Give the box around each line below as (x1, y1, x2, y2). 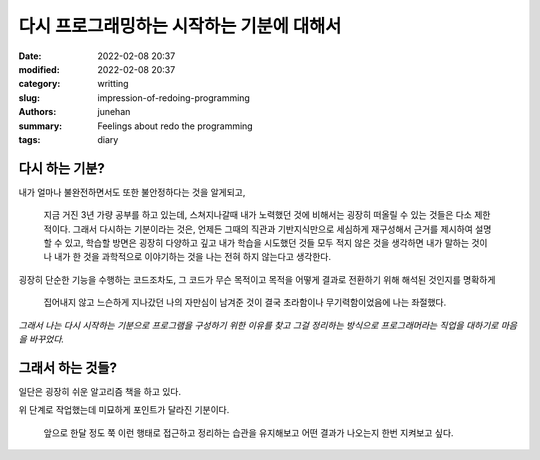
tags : (18, 133, 41, 145)
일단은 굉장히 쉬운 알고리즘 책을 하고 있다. (18, 385, 182, 397)
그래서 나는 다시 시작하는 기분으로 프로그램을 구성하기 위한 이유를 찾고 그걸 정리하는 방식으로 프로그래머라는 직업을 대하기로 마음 (18, 319, 518, 331)
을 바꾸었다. (18, 333, 65, 345)
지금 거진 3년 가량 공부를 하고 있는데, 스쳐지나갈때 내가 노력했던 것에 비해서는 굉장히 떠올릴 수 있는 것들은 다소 (43, 209, 472, 221)
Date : (18, 50, 42, 62)
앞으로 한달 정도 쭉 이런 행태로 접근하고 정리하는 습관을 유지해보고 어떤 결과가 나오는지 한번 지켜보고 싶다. (43, 426, 454, 439)
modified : (18, 63, 60, 75)
